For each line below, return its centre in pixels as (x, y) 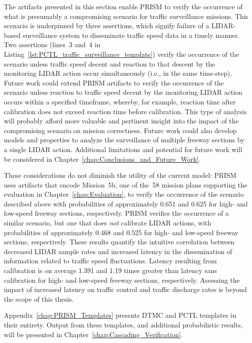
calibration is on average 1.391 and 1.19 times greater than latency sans (111, 270)
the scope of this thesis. (39, 299)
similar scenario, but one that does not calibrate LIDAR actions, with (108, 223)
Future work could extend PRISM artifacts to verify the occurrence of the (114, 82)
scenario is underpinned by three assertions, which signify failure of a (107, 26)
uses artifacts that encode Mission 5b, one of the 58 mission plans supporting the (126, 184)
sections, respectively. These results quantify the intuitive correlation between (119, 242)
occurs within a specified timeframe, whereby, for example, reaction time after (120, 101)
